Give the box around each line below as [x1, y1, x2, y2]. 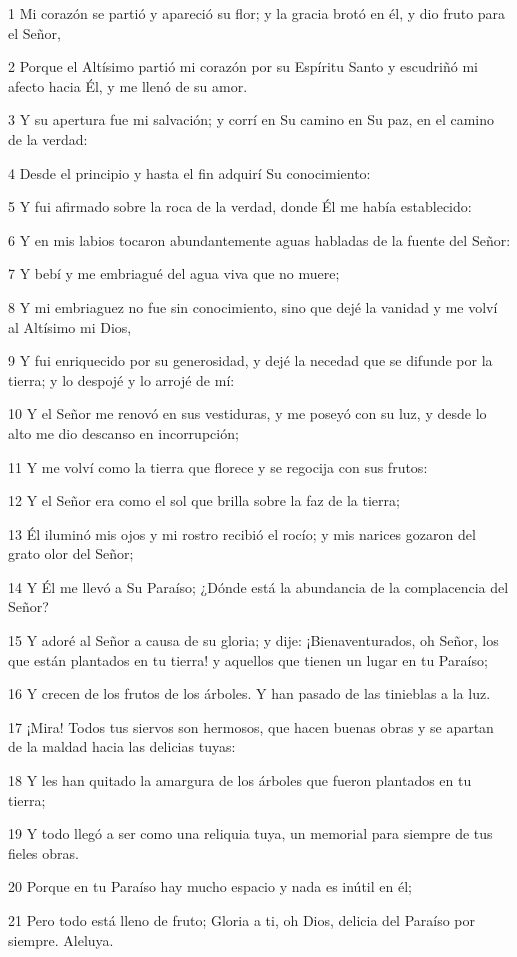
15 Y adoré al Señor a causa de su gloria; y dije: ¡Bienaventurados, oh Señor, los [8, 630, 499, 651]
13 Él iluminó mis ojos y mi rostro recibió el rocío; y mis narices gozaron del [8, 523, 476, 544]
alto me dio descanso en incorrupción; [8, 422, 239, 443]
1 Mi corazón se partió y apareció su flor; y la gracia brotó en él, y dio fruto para [8, 3, 506, 23]
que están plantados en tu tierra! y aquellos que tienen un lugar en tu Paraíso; [8, 649, 488, 670]
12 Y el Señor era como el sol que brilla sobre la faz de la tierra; [8, 490, 400, 511]
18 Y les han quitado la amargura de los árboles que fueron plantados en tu [8, 770, 472, 791]
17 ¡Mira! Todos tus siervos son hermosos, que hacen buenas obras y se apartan [8, 716, 494, 737]
